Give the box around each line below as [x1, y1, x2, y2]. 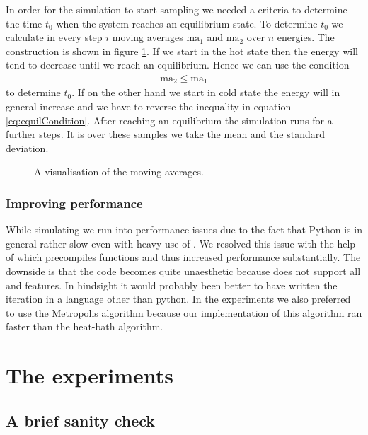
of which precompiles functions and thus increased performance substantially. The [6, 250, 361, 265]
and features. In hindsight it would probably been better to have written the [6, 277, 338, 292]
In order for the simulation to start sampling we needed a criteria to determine [6, 2, 347, 16]
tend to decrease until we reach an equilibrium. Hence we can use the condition [6, 57, 350, 72]
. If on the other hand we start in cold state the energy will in [71, 85, 340, 100]
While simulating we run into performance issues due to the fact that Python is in [6, 222, 362, 237]
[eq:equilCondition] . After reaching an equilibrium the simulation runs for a [6, 112, 333, 127]
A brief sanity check [6, 409, 156, 431]
